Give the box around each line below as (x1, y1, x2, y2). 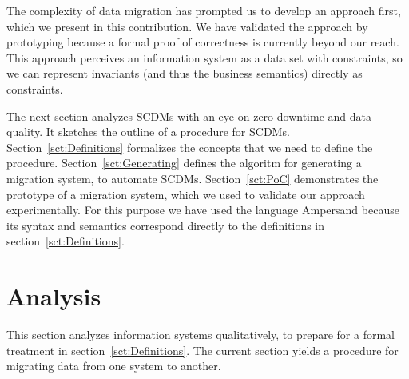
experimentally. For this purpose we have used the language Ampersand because (6, 201, 399, 218)
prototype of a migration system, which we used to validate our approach (6, 186, 365, 202)
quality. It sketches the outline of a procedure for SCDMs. (6, 123, 290, 140)
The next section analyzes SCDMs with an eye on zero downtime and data (6, 107, 371, 124)
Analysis (6, 280, 101, 313)
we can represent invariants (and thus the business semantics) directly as (6, 65, 363, 82)
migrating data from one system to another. (6, 357, 221, 374)
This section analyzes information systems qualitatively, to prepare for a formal (6, 326, 395, 343)
